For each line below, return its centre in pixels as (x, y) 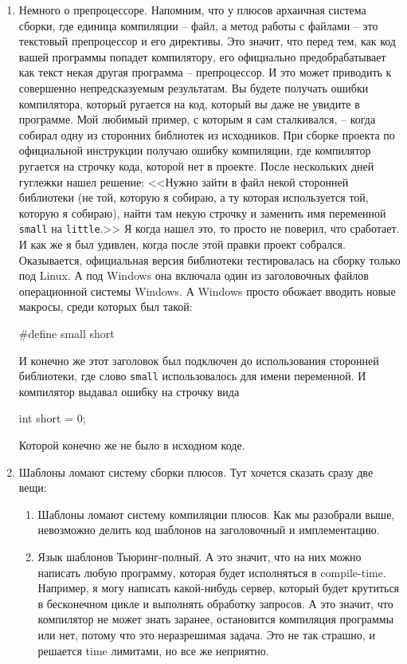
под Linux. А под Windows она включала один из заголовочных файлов (194, 275)
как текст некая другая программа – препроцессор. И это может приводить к (205, 72)
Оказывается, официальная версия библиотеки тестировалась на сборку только (209, 259)
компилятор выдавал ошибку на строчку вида (129, 391)
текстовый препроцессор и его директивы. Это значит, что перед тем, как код (207, 41)
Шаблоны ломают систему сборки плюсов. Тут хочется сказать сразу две (196, 471)
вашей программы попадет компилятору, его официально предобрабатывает (202, 56)
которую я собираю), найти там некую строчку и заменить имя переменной (202, 212)
